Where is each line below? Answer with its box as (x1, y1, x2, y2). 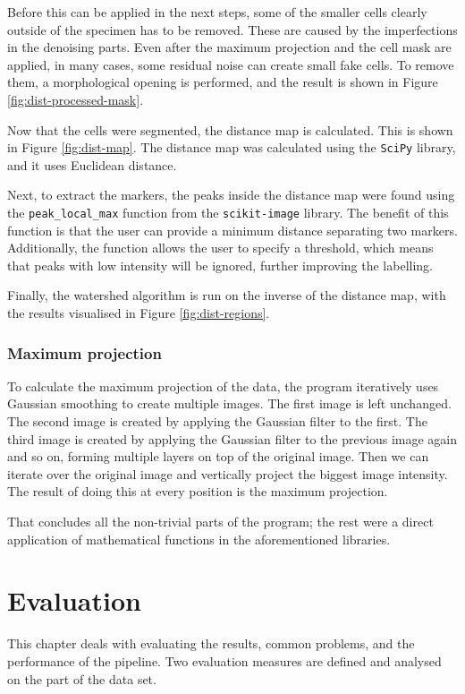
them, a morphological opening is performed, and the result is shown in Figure (7, 73, 438, 91)
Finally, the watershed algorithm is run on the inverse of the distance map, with (7, 286, 446, 304)
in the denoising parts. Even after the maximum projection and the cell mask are (7, 38, 452, 56)
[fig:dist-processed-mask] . (7, 90, 144, 108)
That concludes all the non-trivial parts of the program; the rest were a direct (7, 512, 434, 530)
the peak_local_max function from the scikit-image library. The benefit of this (7, 203, 449, 221)
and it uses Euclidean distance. (7, 155, 177, 174)
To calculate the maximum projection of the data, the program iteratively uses (7, 376, 439, 395)
